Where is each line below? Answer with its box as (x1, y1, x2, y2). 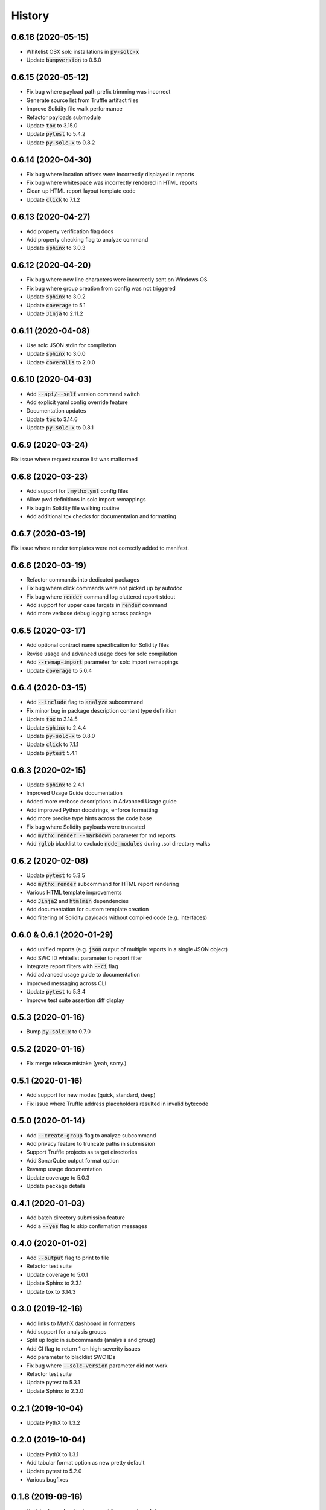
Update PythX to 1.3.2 (26, 1419, 81, 1426)
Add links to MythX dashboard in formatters (26, 1320, 135, 1327)
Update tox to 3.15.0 (26, 121, 78, 129)
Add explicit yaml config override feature (26, 399, 128, 406)
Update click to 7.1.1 (26, 741, 79, 748)
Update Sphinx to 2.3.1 (26, 1279, 82, 1287)
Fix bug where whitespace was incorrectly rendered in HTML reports (26, 179, 198, 186)
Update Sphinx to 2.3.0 (26, 1387, 84, 1395)
